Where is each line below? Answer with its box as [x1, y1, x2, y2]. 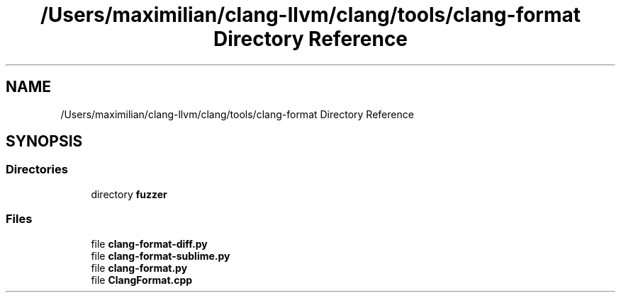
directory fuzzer [91, 188, 167, 200]
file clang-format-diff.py [91, 237, 208, 250]
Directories [6, 162, 68, 177]
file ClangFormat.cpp [91, 273, 193, 286]
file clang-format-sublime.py [91, 249, 230, 262]
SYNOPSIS [6, 132, 83, 151]
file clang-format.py [91, 261, 188, 274]
